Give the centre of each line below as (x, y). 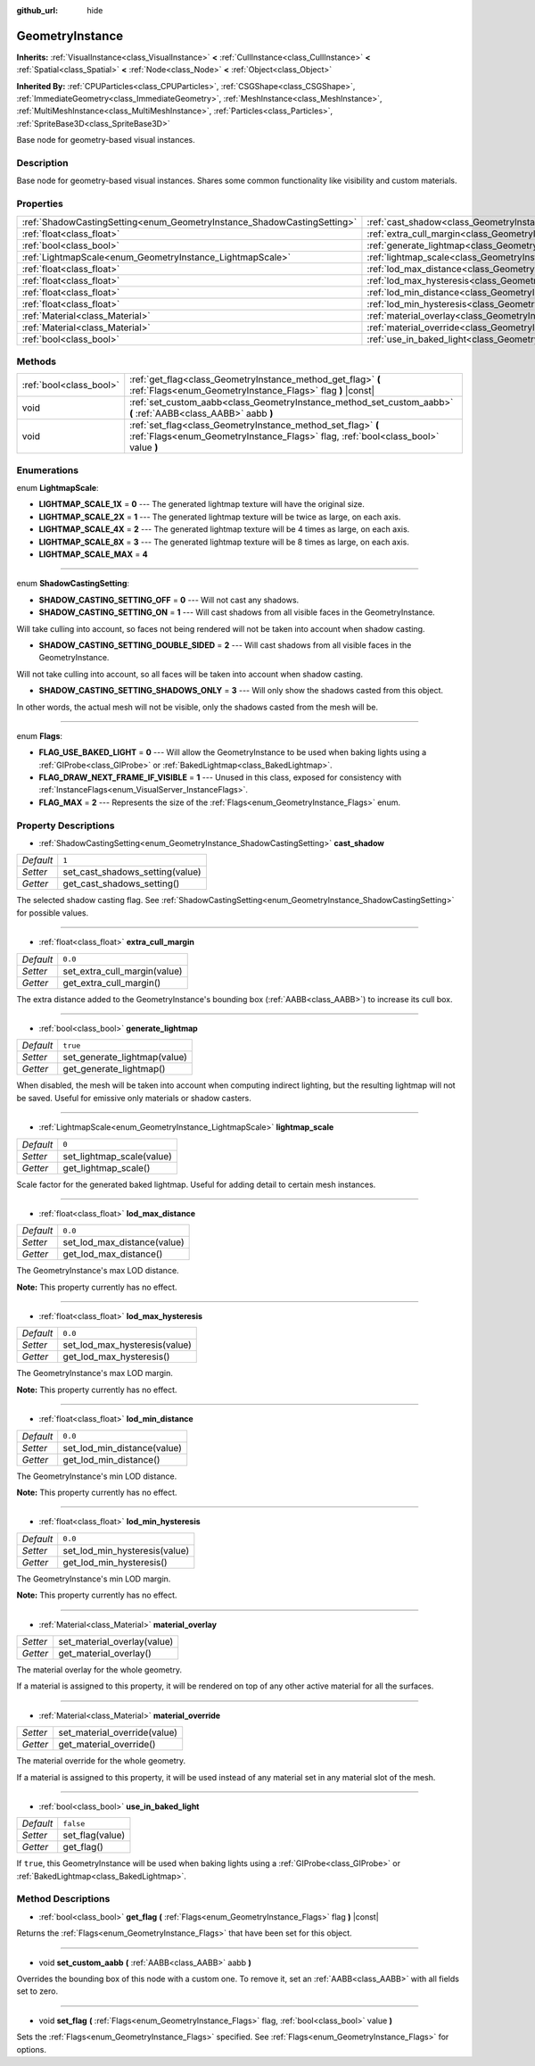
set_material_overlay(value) (116, 1641)
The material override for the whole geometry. (101, 1761)
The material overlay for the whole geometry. (99, 1670)
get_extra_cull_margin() (112, 983)
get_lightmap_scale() (107, 1167)
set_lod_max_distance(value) (123, 1242)
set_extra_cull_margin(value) (123, 971)
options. (32, 2049)
